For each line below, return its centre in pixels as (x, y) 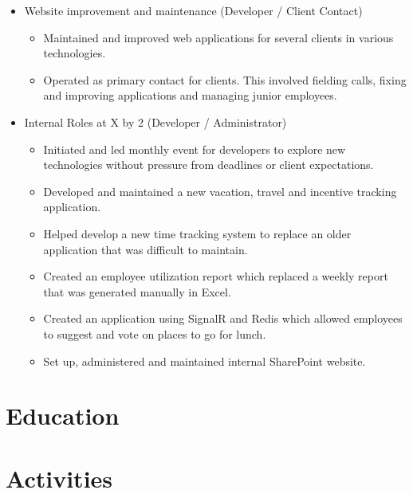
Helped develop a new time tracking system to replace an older (197, 233)
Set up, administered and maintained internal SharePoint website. (205, 361)
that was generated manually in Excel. (137, 291)
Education (63, 416)
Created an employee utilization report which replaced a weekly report (216, 276)
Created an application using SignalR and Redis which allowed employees (223, 318)
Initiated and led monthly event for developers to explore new (195, 149)
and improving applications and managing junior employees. (190, 95)
